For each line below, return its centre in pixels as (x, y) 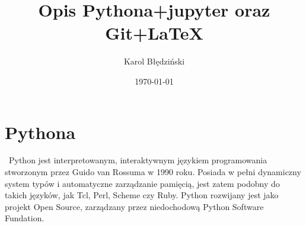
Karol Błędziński (154, 61)
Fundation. (25, 218)
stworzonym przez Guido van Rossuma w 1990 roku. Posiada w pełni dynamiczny (153, 172)
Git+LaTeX (154, 33)
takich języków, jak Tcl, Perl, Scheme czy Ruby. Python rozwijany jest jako (142, 195)
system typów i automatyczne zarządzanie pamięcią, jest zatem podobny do (142, 183)
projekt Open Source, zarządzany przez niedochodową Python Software (134, 206)
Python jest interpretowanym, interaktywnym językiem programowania (138, 160)
